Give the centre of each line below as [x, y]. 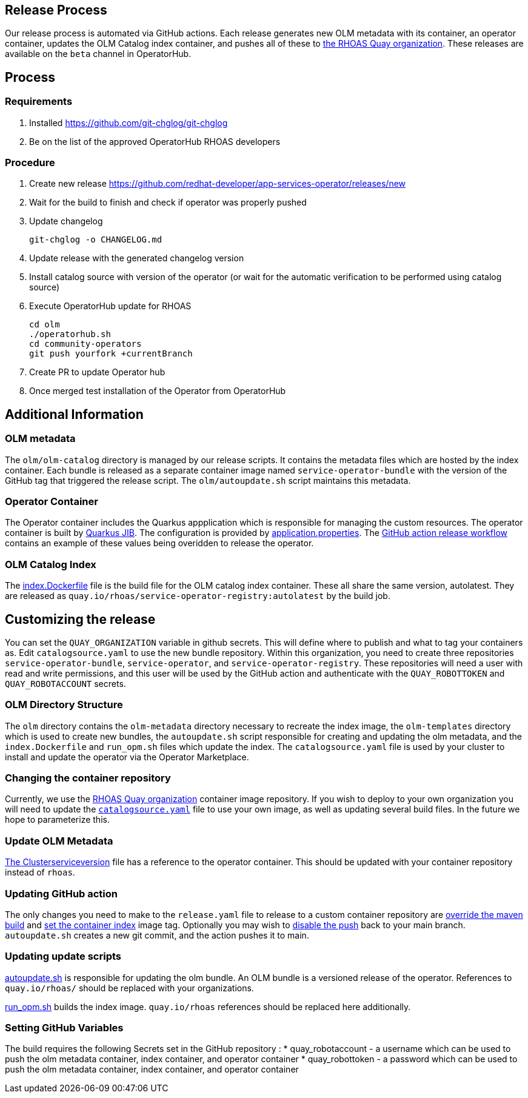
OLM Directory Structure [64, 705]
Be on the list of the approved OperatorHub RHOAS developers [155, 141]
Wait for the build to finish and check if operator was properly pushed [168, 203]
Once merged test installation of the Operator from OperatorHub [158, 391]
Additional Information [74, 414]
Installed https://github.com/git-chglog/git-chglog [129, 122]
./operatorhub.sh [70, 334]
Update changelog [66, 221]
